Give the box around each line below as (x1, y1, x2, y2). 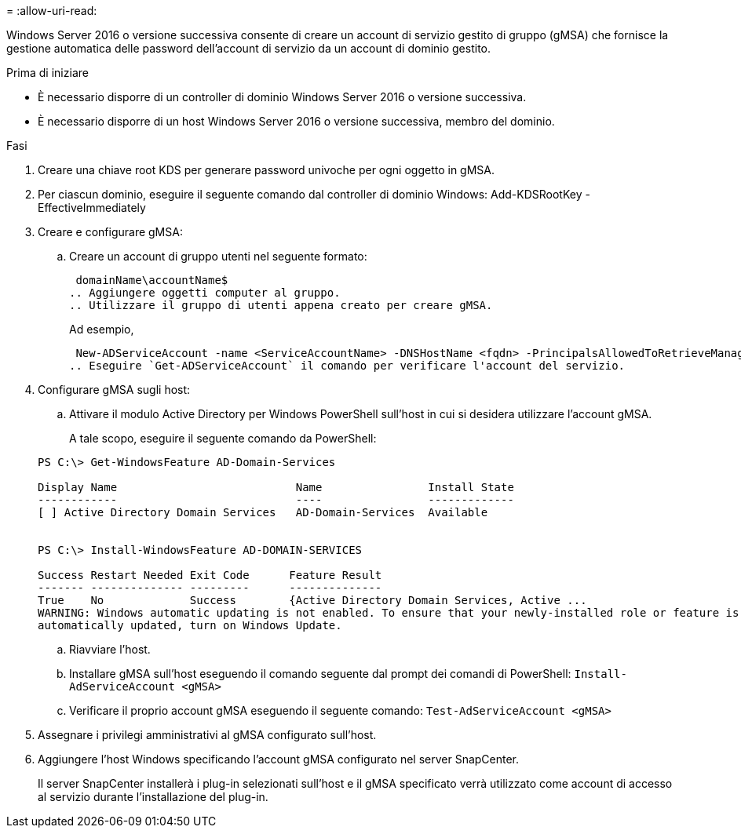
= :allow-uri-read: (6, 4, 97, 17)
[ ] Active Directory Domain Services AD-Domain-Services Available (38, 506, 488, 519)
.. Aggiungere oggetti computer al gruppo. (69, 286, 341, 299)
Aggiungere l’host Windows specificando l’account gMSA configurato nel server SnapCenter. (38, 752, 520, 766)
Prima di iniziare (6, 66, 89, 79)
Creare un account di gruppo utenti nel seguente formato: (69, 249, 367, 263)
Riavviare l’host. (69, 643, 151, 656)
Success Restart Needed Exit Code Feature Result (38, 569, 382, 581)
